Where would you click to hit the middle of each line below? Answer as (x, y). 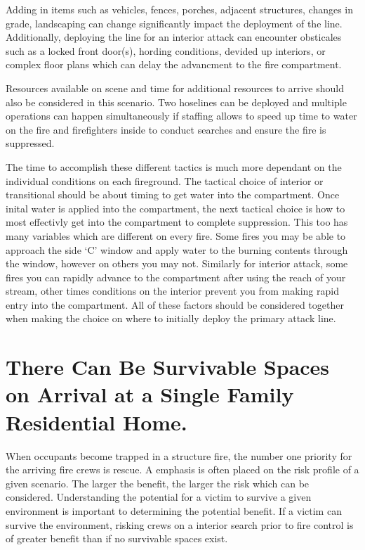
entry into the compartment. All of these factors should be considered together (175, 304)
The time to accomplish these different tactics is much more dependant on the (174, 166)
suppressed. (30, 143)
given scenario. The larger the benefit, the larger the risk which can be (158, 483)
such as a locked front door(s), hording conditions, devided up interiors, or (166, 50)
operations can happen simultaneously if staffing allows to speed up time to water (181, 116)
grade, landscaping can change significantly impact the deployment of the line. (174, 23)
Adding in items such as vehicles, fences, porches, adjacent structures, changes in (180, 9)
